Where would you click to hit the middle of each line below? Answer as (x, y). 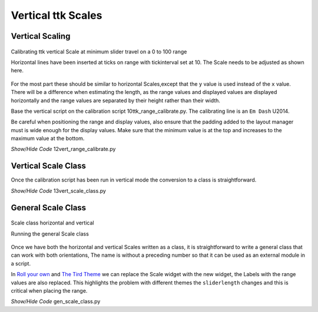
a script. (21, 263)
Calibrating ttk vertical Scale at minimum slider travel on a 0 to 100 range (99, 51)
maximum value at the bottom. (48, 139)
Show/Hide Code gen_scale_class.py (56, 301)
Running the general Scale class (50, 234)
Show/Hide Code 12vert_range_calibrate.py (63, 149)
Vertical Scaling (41, 36)
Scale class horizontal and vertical (52, 223)
